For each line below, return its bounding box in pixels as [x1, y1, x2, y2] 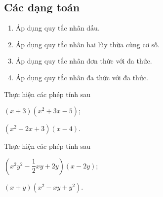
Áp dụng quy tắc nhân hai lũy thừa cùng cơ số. [15, 39, 160, 49]
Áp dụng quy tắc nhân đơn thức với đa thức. [15, 56, 152, 66]
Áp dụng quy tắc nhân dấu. [15, 23, 100, 33]
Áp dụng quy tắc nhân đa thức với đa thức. [15, 72, 148, 82]
